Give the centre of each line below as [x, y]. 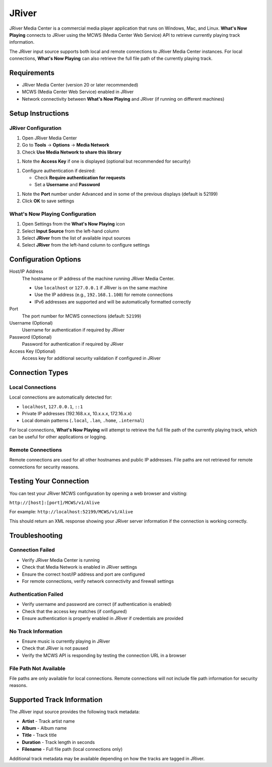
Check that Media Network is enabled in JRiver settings [80, 567]
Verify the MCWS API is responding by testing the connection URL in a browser [104, 655]
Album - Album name [44, 728]
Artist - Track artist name [48, 721]
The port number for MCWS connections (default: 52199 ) [82, 316]
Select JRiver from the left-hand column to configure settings [86, 245]
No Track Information [36, 631]
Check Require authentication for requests [80, 177]
